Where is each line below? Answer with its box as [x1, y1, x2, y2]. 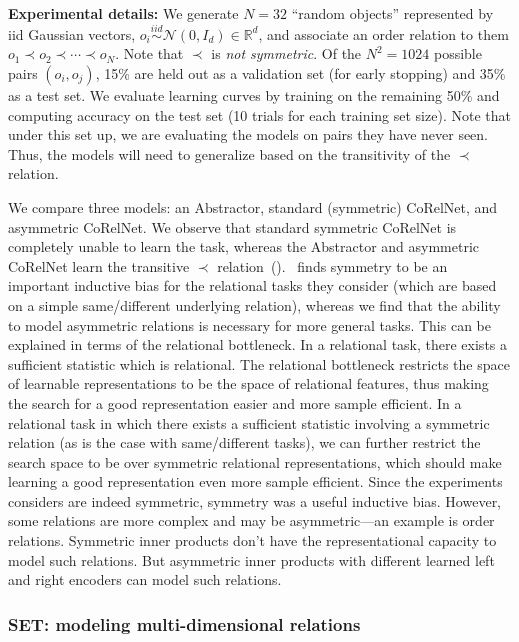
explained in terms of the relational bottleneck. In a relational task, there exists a [8, 334, 508, 355]
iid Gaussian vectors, [8, 23, 136, 44]
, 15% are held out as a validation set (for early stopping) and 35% [95, 63, 506, 83]
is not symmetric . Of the [211, 43, 362, 64]
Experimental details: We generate [8, 3, 239, 23]
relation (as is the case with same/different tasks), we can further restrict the [8, 432, 481, 453]
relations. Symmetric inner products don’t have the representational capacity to [8, 530, 497, 551]
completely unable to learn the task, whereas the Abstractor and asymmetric [8, 236, 480, 257]
